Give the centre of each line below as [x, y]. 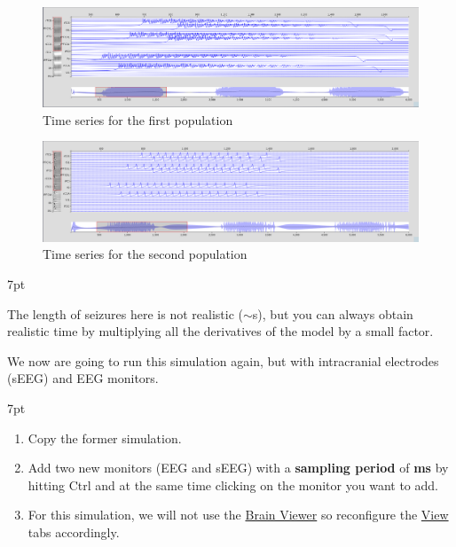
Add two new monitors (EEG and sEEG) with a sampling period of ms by [238, 468]
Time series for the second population [145, 254]
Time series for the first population [138, 119]
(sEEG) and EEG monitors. [83, 378]
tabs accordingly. [74, 531]
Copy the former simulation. [105, 438]
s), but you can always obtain [333, 313]
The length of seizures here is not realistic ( [125, 313]
